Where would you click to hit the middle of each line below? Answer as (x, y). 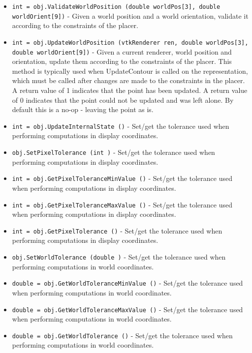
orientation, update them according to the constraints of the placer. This (122, 61)
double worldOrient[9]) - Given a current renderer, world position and (122, 51)
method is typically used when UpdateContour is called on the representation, (130, 71)
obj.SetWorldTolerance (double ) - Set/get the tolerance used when (119, 257)
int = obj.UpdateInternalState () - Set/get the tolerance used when (121, 126)
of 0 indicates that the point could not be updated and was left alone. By (123, 100)
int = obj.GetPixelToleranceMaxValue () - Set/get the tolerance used (122, 204)
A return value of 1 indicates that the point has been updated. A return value (130, 90)
